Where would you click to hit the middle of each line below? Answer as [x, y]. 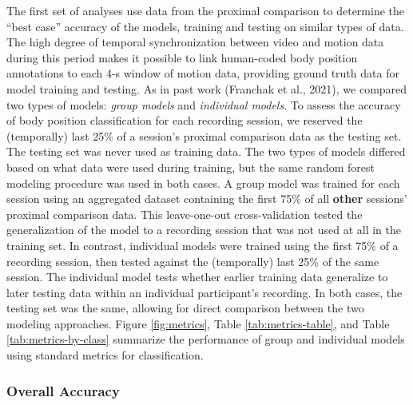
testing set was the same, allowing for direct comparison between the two [185, 308]
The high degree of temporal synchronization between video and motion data [195, 42]
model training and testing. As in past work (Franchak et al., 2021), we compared [207, 88]
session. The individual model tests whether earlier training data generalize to [197, 277]
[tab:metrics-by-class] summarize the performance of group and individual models [206, 339]
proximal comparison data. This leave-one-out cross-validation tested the [185, 214]
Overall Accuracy [63, 390]
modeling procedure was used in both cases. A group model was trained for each [203, 183]
